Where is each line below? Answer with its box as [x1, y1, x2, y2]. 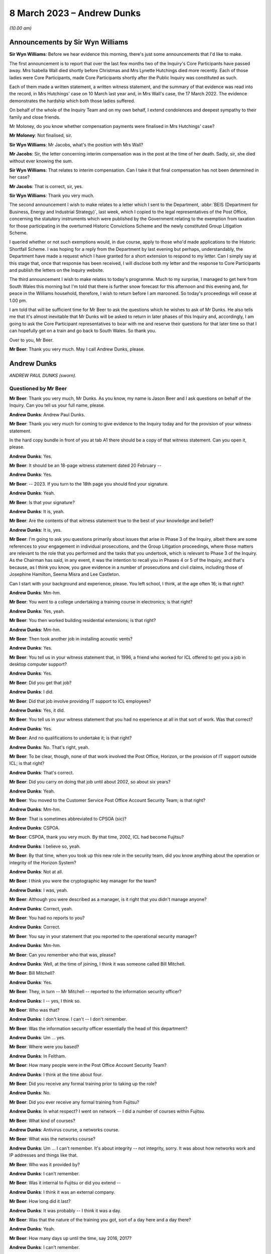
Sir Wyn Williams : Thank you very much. [9, 193, 95, 199]
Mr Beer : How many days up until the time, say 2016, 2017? [9, 1235, 132, 1241]
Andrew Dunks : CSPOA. [9, 825, 60, 831]
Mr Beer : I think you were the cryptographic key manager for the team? [9, 878, 157, 884]
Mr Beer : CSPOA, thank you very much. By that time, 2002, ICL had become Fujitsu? [9, 834, 184, 840]
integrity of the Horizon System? [9, 859, 76, 865]
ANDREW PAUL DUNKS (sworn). [9, 372, 77, 378]
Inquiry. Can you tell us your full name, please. [9, 402, 105, 408]
